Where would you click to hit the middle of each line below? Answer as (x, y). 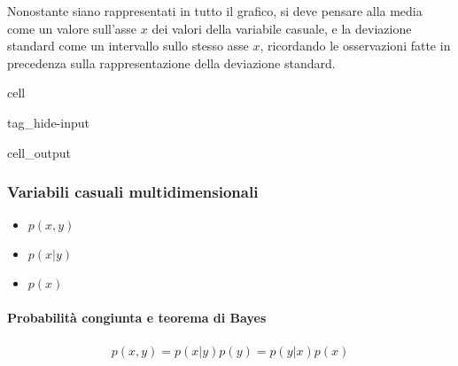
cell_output (39, 152)
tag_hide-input (48, 122)
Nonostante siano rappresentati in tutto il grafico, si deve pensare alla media (215, 11)
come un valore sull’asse (72, 28)
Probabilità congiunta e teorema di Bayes (137, 317)
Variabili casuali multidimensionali (133, 192)
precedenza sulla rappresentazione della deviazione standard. (171, 62)
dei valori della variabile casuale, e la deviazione (282, 28)
